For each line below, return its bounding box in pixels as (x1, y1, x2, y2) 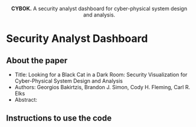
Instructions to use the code (6, 113, 112, 123)
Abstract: (14, 96, 37, 103)
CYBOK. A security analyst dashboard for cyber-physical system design (11, 5, 188, 12)
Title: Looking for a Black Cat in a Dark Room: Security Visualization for (14, 71, 188, 78)
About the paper (6, 56, 68, 66)
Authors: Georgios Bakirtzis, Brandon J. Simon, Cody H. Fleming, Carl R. (14, 84, 191, 90)
